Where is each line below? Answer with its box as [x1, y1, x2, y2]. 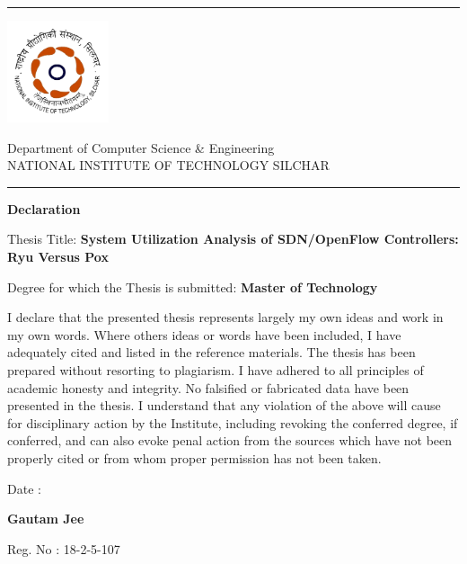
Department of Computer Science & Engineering [7, 138, 275, 157]
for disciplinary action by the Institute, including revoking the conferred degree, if [7, 413, 458, 432]
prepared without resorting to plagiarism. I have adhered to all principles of [7, 360, 424, 379]
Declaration [7, 199, 81, 218]
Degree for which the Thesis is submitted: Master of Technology [7, 277, 378, 296]
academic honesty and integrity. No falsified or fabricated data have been [7, 378, 410, 397]
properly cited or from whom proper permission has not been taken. [7, 448, 382, 467]
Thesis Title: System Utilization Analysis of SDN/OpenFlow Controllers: [7, 229, 459, 248]
